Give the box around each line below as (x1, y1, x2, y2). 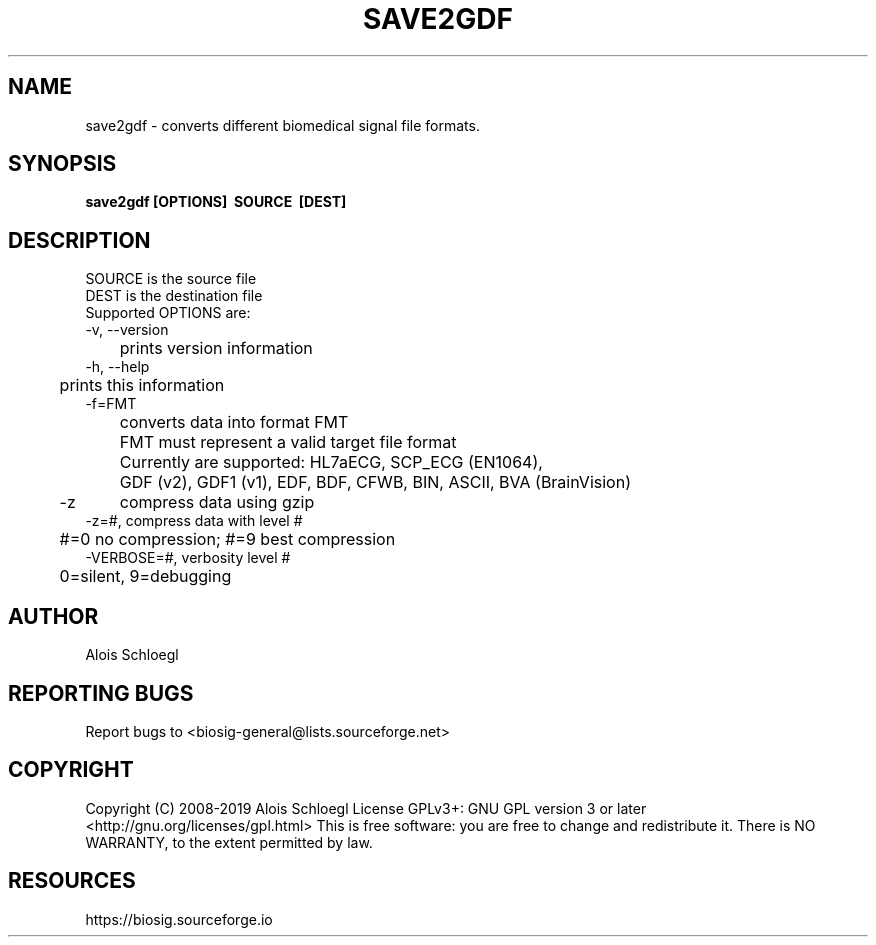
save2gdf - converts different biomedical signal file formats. (85, 116, 480, 134)
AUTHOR (8, 603, 99, 629)
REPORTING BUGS (8, 680, 194, 706)
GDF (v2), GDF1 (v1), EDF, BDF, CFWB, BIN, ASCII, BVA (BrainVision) (119, 472, 631, 493)
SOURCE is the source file (85, 270, 257, 288)
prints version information (119, 338, 313, 359)
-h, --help (85, 358, 150, 376)
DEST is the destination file (85, 287, 263, 305)
